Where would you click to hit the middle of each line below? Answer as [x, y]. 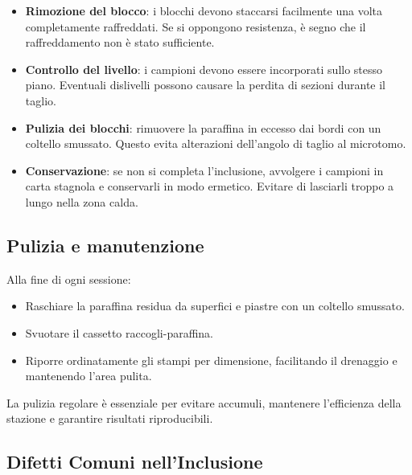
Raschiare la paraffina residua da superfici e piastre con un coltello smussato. [215, 306]
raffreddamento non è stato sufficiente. [120, 42]
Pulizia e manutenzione [105, 245]
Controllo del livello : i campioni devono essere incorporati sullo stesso [204, 69]
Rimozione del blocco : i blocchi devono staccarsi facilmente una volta [204, 10]
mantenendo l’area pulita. [89, 376]
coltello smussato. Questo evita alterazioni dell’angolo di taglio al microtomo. [216, 143]
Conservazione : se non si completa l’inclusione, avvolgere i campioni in [204, 170]
